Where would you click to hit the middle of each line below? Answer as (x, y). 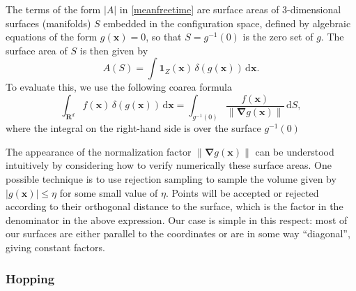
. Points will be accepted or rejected (242, 192)
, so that (164, 37)
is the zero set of (278, 37)
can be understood (295, 151)
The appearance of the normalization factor (99, 151)
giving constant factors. (55, 247)
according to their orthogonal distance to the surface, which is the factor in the (175, 206)
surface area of (37, 50)
